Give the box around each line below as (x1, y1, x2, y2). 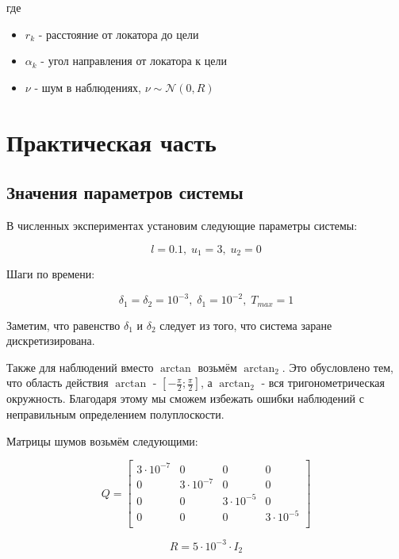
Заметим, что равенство (6, 316, 121, 333)
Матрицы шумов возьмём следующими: (6, 432, 198, 449)
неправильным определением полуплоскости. (6, 405, 224, 422)
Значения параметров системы (6, 180, 244, 205)
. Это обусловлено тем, (282, 358, 393, 375)
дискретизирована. (6, 332, 95, 349)
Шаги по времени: (6, 266, 95, 281)
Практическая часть (6, 125, 217, 158)
